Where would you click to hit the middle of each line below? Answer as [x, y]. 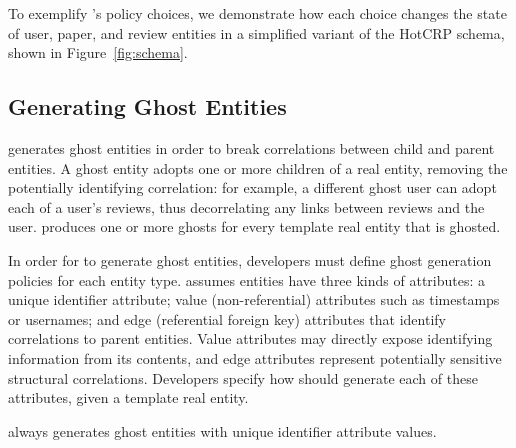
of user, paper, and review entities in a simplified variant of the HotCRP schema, [256, 32]
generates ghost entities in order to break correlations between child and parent [251, 147]
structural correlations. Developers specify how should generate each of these [243, 377]
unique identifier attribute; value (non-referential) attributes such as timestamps [254, 299]
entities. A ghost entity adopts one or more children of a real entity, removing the [258, 167]
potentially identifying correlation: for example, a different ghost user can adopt [252, 187]
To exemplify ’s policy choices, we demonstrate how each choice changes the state [257, 13]
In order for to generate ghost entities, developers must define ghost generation [250, 259]
